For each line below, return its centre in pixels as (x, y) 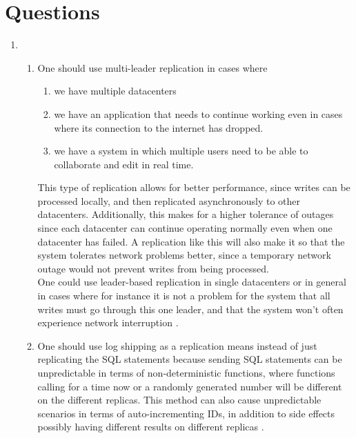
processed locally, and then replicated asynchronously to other (169, 200)
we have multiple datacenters (115, 91)
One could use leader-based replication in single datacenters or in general (192, 282)
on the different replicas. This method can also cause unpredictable (179, 400)
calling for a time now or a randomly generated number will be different (190, 386)
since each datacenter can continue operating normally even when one (185, 228)
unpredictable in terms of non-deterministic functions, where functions (186, 372)
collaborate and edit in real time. (124, 164)
